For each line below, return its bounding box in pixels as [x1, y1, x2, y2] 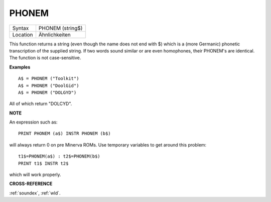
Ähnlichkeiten [38, 31, 71, 38]
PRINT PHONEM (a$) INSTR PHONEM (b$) [18, 130, 111, 136]
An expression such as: [9, 119, 58, 125]
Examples [9, 64, 31, 70]
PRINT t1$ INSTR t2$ [18, 160, 69, 166]
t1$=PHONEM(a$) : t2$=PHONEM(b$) [18, 153, 100, 159]
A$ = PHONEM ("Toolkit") [18, 75, 79, 81]
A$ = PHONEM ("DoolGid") [18, 82, 79, 88]
